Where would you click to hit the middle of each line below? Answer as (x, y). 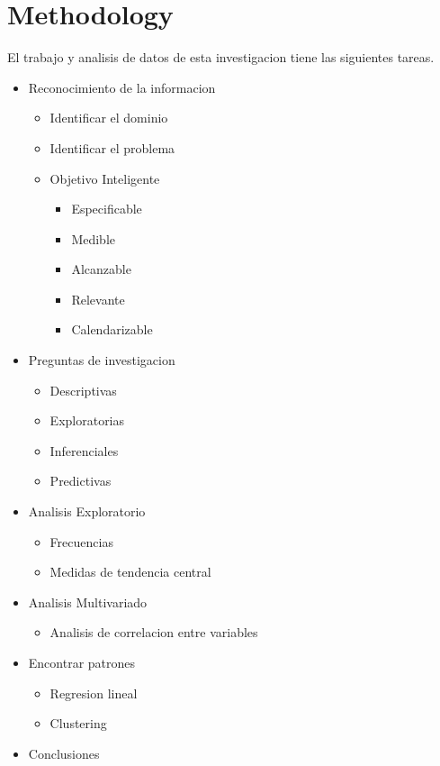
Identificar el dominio (109, 118)
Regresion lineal (94, 693)
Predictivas (81, 481)
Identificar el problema (112, 147)
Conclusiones (64, 753)
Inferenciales (84, 450)
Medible (94, 238)
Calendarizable (112, 329)
